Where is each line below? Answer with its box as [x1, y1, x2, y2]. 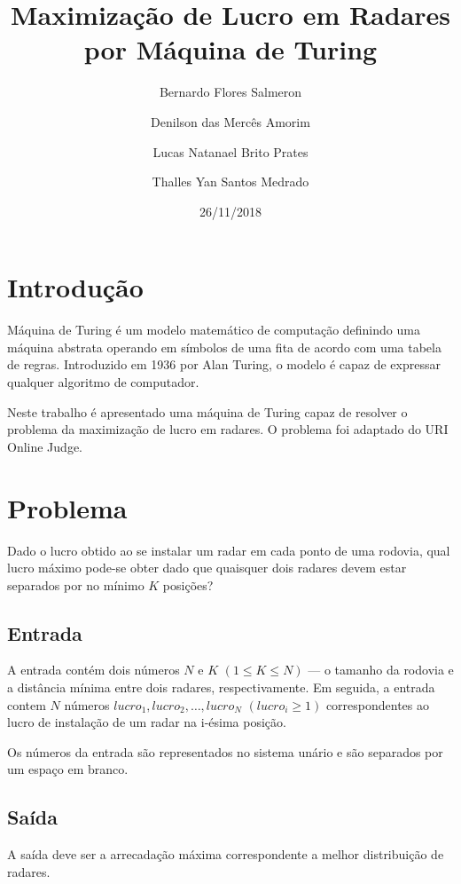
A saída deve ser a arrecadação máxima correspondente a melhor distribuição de [7, 845, 444, 864]
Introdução [7, 269, 144, 305]
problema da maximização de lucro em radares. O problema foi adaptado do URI [7, 420, 449, 438]
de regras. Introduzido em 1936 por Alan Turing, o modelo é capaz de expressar [7, 355, 441, 374]
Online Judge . [7, 437, 83, 455]
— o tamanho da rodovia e [308, 660, 454, 679]
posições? [162, 575, 214, 594]
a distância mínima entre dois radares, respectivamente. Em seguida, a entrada [7, 678, 435, 697]
